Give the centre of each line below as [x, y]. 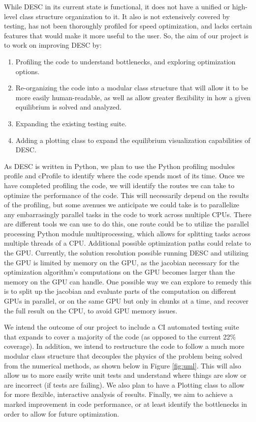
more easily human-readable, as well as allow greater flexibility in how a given [133, 97]
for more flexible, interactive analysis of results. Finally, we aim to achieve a [118, 394]
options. [28, 71]
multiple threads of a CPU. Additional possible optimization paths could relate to [128, 243]
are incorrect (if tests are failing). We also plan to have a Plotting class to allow [124, 384]
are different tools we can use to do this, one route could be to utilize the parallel [127, 224]
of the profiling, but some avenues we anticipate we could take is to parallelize [122, 205]
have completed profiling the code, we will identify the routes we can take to [119, 185]
